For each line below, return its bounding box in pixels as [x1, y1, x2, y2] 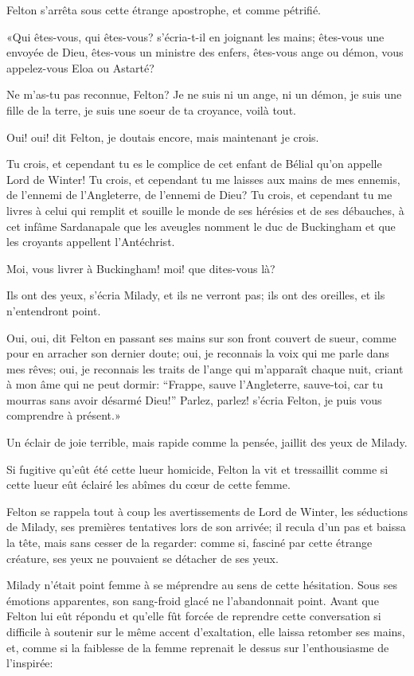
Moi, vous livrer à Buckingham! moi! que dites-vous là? [6, 260, 275, 276]
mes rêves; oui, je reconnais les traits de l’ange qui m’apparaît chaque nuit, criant [6, 360, 404, 377]
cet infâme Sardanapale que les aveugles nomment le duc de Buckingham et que [6, 217, 396, 234]
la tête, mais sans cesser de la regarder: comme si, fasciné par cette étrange [6, 534, 373, 551]
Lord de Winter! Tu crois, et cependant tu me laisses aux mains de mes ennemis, [6, 170, 400, 187]
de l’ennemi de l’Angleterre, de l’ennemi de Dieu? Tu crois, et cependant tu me [6, 186, 393, 203]
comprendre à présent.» [6, 407, 121, 424]
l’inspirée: [6, 655, 53, 671]
